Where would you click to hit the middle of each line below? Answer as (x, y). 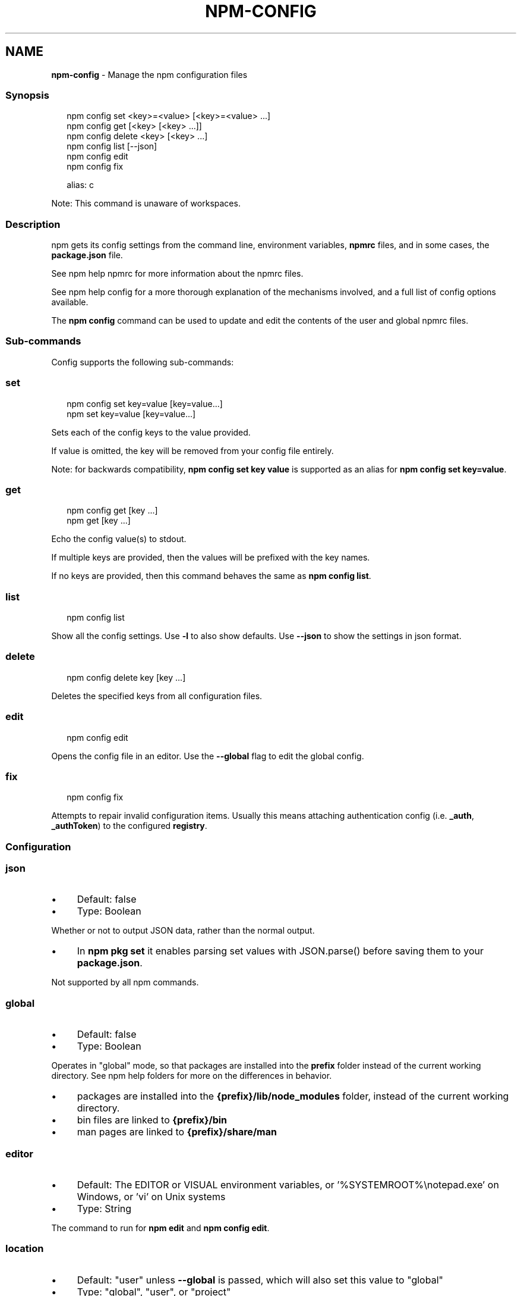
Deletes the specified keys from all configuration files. (157, 696)
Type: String (104, 1208)
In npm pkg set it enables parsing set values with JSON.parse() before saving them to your (280, 951)
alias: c (80, 185)
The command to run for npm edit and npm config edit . (160, 1228)
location (25, 1249)
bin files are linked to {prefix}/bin (152, 1120)
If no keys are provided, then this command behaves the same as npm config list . (211, 576)
